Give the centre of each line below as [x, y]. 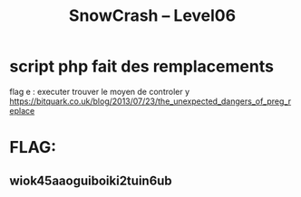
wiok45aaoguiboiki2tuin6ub [91, 180]
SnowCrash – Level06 [152, 16]
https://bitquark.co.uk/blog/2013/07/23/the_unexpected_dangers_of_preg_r [150, 101]
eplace [22, 110]
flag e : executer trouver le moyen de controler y [100, 91]
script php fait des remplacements [142, 66]
